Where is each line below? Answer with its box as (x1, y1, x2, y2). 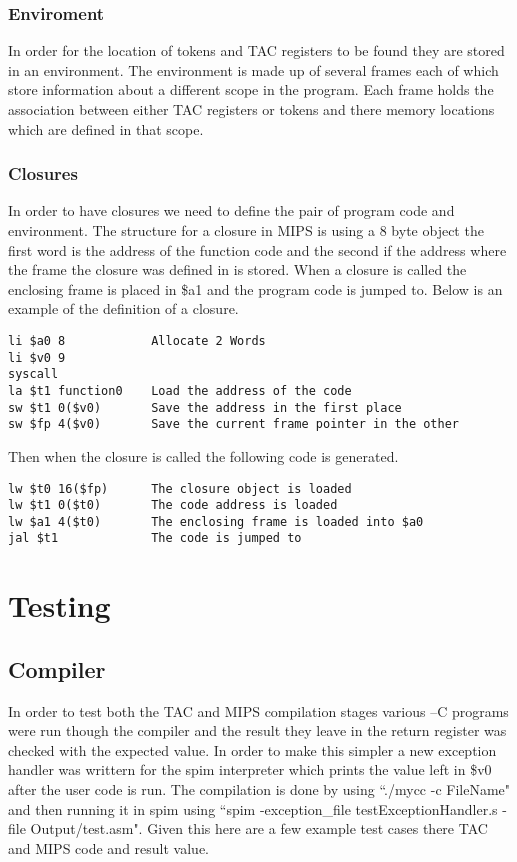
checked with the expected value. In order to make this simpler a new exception (8, 739, 497, 760)
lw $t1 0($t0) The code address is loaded (8, 498, 338, 513)
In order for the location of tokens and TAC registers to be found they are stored (8, 40, 505, 61)
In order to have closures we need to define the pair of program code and (8, 200, 455, 221)
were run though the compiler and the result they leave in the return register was (8, 720, 507, 741)
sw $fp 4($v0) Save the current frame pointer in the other (8, 417, 460, 432)
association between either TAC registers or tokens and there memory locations (8, 99, 495, 119)
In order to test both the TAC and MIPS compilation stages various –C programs (8, 700, 509, 721)
